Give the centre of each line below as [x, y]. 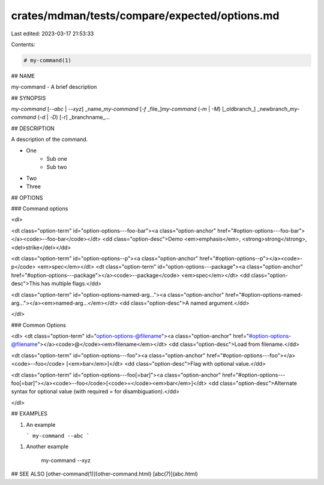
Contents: [23, 44]
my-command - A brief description [54, 87]
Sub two [57, 167]
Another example [47, 447]
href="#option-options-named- [264, 294]
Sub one [57, 159]
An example [41, 424]
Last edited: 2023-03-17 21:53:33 [52, 34]
